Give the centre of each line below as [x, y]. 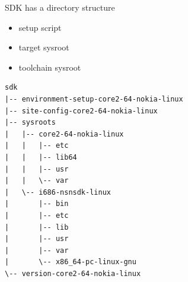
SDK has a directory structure [60, 7]
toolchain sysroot [50, 67]
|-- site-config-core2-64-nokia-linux [81, 111]
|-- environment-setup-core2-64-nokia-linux [94, 99]
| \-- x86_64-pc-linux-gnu [71, 262]
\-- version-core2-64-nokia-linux [73, 273]
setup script [40, 27]
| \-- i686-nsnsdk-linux [58, 192]
